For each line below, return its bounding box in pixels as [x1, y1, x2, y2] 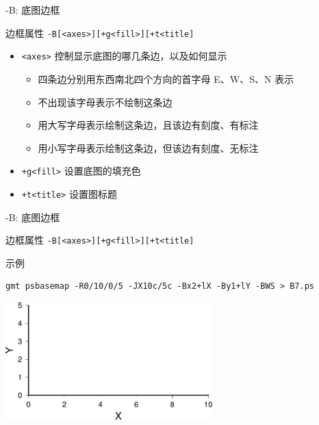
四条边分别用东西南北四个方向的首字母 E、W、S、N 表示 [38, 71, 294, 86]
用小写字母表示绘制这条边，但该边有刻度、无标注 [38, 140, 259, 155]
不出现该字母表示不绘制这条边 [38, 94, 173, 109]
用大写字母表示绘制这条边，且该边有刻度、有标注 [38, 118, 259, 132]
